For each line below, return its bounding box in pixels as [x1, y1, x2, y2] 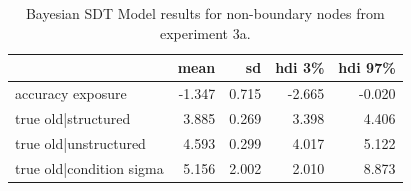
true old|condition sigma [15, 157, 164, 178]
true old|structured [15, 107, 131, 128]
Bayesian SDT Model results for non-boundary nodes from [25, 3, 385, 23]
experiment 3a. [159, 22, 251, 43]
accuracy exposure [15, 83, 127, 104]
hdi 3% [275, 57, 325, 78]
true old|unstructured [15, 132, 146, 153]
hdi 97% [338, 57, 396, 78]
